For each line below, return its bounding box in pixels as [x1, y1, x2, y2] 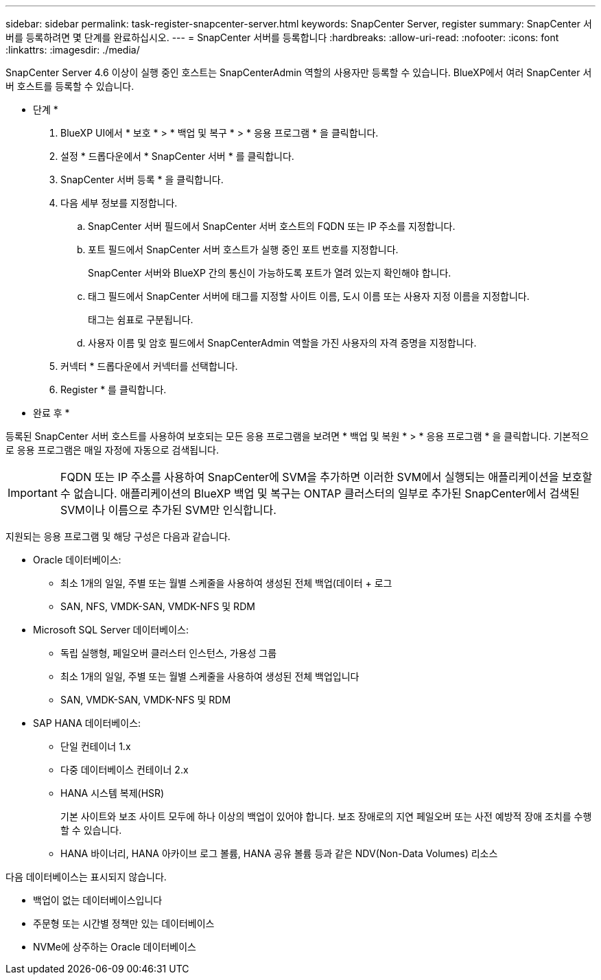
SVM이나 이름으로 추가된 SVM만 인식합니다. [60, 503, 276, 517]
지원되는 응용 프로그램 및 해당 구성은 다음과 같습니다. [5, 530, 231, 542]
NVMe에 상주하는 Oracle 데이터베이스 [33, 941, 196, 953]
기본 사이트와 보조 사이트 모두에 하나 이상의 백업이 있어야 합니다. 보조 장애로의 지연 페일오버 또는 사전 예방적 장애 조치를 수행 [60, 810, 592, 822]
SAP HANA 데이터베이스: [33, 717, 141, 729]
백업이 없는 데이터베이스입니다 [33, 894, 163, 906]
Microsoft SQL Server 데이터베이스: [33, 624, 189, 635]
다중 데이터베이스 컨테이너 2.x [60, 764, 189, 775]
